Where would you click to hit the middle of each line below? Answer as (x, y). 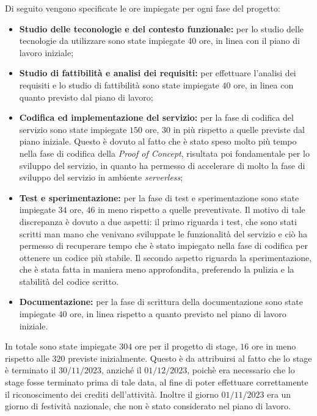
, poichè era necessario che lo (241, 370)
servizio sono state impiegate (73, 129)
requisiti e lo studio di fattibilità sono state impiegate (119, 84)
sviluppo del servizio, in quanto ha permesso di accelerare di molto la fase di (162, 165)
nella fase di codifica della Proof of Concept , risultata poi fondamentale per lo (164, 153)
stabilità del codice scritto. (69, 281)
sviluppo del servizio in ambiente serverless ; (101, 177)
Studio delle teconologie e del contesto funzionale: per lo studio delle (162, 28)
